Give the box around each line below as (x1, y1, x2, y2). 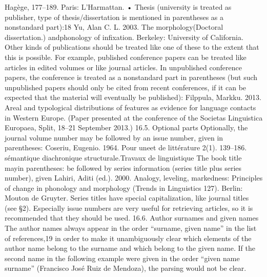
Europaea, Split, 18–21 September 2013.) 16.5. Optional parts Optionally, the (5, 122, 248, 133)
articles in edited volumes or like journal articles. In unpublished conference (5, 62, 242, 72)
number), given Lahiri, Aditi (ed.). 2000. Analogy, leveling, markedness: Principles (5, 172, 263, 183)
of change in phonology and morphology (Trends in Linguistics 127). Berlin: (5, 182, 243, 193)
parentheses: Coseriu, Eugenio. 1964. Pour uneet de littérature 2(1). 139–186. (5, 142, 247, 153)
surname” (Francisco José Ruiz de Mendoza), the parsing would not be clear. (5, 263, 247, 273)
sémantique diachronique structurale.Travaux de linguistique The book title (5, 152, 242, 163)
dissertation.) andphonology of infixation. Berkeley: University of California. (5, 31, 243, 42)
